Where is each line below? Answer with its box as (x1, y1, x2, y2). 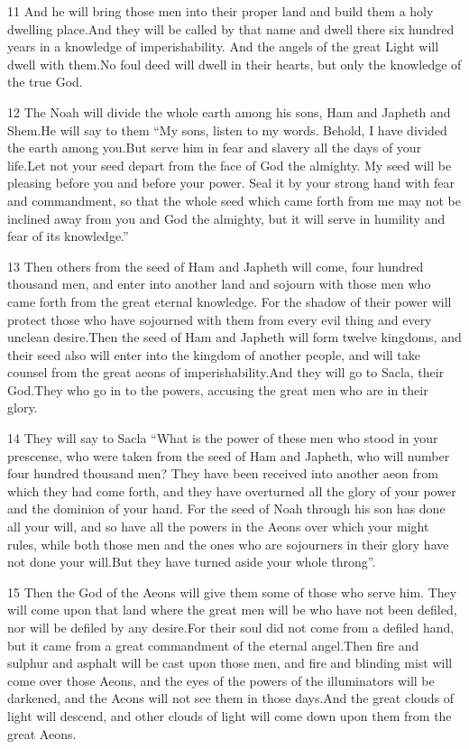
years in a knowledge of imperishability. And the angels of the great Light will (7, 37, 439, 56)
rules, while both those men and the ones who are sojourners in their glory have (7, 534, 449, 553)
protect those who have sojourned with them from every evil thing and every (7, 310, 432, 328)
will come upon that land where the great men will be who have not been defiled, (7, 600, 457, 619)
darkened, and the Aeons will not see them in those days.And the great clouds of (7, 689, 455, 707)
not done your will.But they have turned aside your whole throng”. (7, 552, 376, 571)
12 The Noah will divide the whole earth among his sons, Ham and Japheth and (7, 102, 451, 121)
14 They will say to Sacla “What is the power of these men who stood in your (7, 429, 438, 448)
